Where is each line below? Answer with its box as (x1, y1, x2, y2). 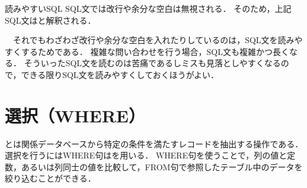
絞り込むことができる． (5, 172, 96, 184)
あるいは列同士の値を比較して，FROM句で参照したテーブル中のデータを (21, 160, 303, 173)
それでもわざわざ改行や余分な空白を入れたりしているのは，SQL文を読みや (12, 34, 303, 46)
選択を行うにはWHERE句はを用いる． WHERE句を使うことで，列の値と (5, 149, 287, 161)
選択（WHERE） (5, 103, 145, 127)
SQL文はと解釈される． (5, 14, 96, 26)
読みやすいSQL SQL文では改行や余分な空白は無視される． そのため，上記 (5, 2, 292, 14)
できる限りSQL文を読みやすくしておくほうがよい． (21, 68, 219, 80)
